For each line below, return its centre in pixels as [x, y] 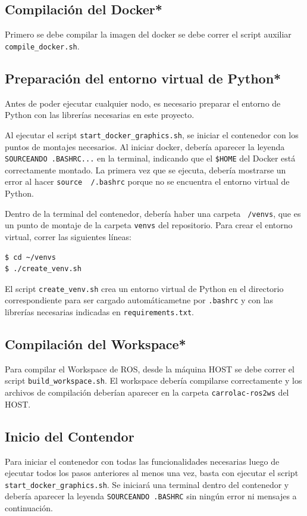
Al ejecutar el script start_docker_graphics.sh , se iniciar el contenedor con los [152, 134]
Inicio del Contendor [70, 436]
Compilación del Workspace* [95, 344]
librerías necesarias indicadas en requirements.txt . [99, 312]
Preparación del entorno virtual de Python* [143, 78]
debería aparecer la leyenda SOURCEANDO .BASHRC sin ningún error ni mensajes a [151, 496]
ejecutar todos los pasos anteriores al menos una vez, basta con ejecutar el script [152, 473]
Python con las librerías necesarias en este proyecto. [100, 115]
